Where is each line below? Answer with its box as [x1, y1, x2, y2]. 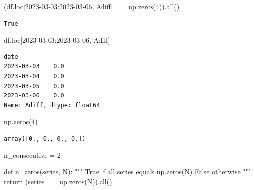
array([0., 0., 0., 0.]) [4, 135, 86, 142]
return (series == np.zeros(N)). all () [4, 176, 112, 186]
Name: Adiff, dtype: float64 [4, 101, 100, 109]
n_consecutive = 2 [4, 149, 61, 160]
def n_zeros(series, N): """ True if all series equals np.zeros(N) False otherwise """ [4, 166, 251, 177]
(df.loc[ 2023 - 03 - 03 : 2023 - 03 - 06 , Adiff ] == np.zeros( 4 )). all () [4, 1, 180, 11]
